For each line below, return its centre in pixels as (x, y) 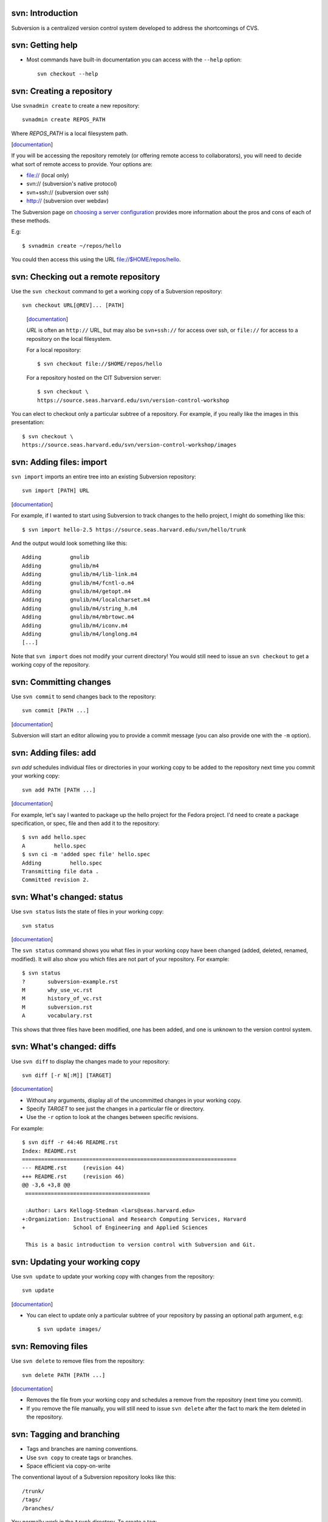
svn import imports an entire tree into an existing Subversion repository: (104, 477)
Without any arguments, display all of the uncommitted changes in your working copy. (134, 1100)
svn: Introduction (45, 13)
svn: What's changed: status (67, 897)
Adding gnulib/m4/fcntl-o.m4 (78, 583)
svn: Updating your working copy (76, 1262)
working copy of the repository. (51, 665)
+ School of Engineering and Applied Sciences (115, 1228)
